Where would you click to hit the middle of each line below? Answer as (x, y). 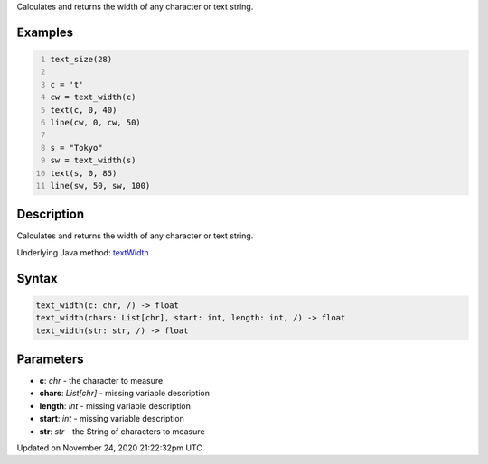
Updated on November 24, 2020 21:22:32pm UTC (109, 448)
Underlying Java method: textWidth (83, 252)
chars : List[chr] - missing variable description (124, 394)
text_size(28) (81, 59)
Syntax (37, 278)
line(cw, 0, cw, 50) (96, 122)
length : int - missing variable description (115, 405)
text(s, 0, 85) (84, 173)
